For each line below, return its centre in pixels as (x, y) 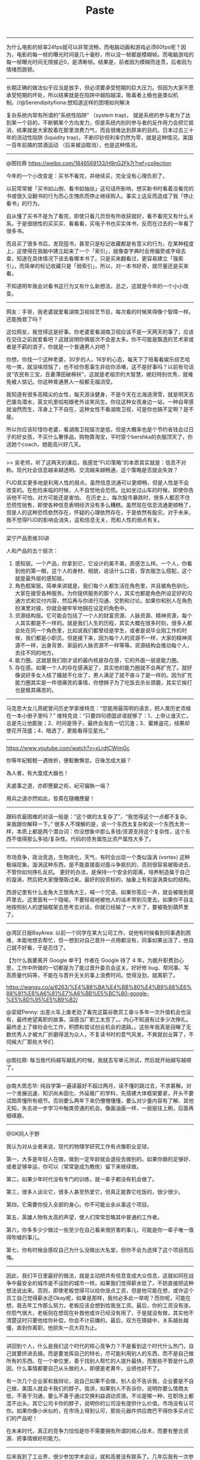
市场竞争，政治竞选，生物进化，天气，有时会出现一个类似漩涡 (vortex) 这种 (98, 857)
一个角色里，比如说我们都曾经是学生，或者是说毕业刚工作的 (109, 631)
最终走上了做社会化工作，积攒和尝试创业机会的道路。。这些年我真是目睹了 (96, 1027)
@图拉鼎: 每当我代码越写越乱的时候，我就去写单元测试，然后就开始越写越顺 (99, 1060)
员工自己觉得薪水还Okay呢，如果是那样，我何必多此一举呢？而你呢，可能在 (99, 1298)
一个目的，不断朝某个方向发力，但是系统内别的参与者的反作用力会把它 (102, 123)
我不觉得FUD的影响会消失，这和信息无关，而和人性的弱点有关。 (85, 520)
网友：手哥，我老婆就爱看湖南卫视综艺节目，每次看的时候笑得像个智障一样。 (100, 312)
